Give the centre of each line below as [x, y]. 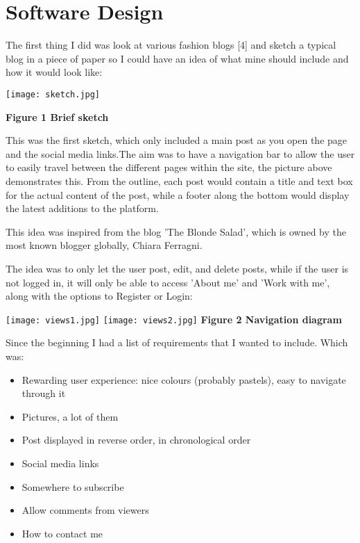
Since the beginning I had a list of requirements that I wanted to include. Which [177, 342]
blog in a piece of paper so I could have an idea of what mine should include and [177, 58]
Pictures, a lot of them [70, 416]
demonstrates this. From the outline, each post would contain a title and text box [179, 180]
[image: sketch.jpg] [53, 94]
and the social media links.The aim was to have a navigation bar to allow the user [180, 153]
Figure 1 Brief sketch [57, 116]
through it [44, 393]
